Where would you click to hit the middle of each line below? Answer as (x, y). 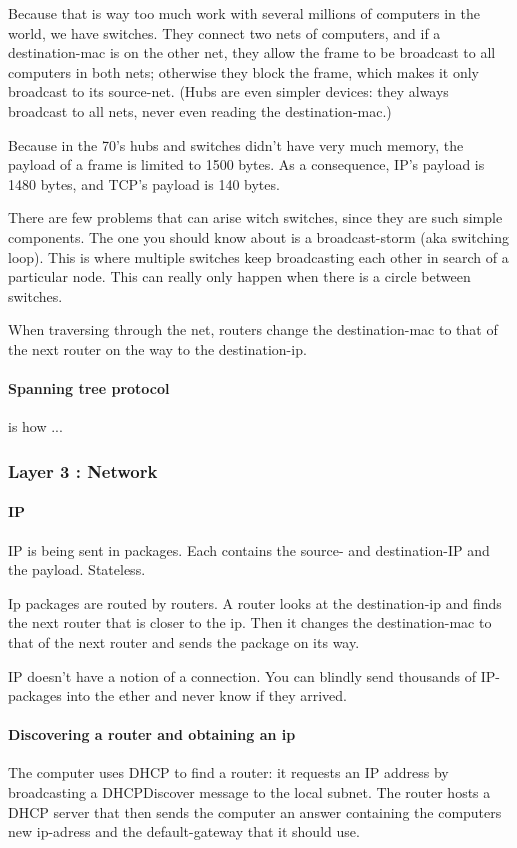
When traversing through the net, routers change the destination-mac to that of (253, 329)
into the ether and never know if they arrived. (206, 695)
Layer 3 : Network (83, 470)
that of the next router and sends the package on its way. (184, 641)
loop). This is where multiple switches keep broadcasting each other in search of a (258, 256)
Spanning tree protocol (89, 388)
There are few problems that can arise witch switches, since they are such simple (255, 217)
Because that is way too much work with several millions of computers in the (244, 13)
